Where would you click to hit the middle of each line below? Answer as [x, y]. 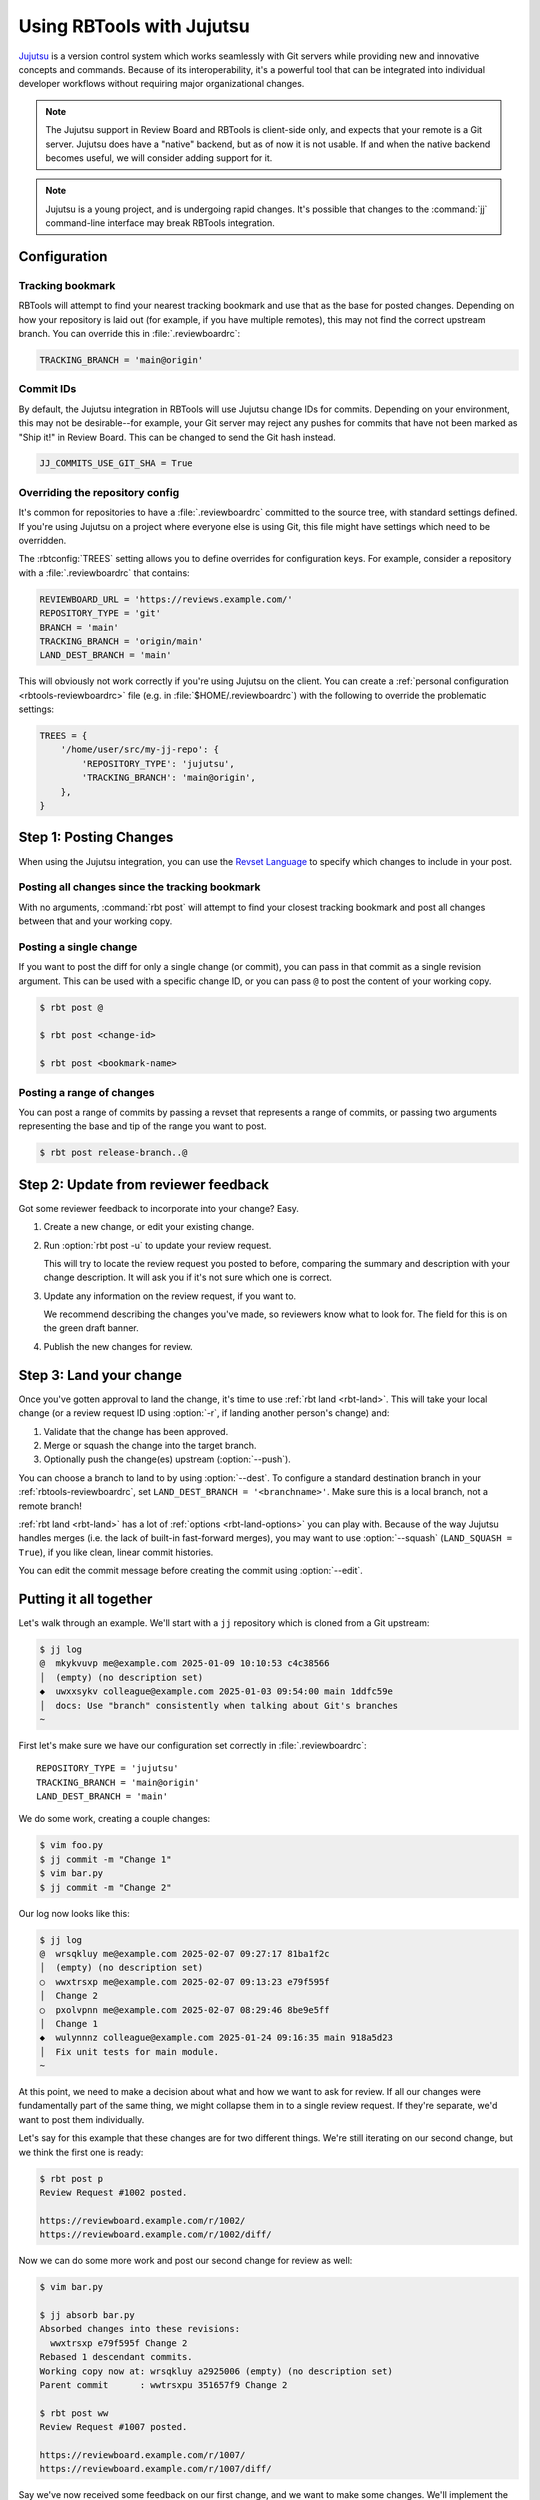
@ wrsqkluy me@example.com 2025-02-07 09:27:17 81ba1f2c [184, 1953]
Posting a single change [78, 947]
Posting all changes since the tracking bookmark [139, 887]
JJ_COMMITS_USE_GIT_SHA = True [116, 463]
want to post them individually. [81, 2119]
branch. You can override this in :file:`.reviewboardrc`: [129, 333]
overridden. [42, 540]
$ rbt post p [71, 2178]
